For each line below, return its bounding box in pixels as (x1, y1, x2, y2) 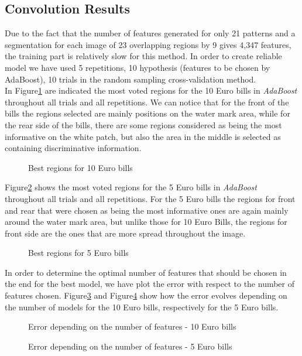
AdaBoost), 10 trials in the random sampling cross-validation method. (5, 73, 256, 85)
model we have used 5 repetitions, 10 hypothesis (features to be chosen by (5, 61, 270, 73)
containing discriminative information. (5, 142, 142, 154)
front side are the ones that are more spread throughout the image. (5, 227, 246, 239)
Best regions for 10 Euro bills (28, 161, 133, 173)
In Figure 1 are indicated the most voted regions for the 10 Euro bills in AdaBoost (5, 84, 297, 97)
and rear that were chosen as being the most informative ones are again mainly (5, 204, 289, 216)
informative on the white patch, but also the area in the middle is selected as (5, 130, 281, 142)
